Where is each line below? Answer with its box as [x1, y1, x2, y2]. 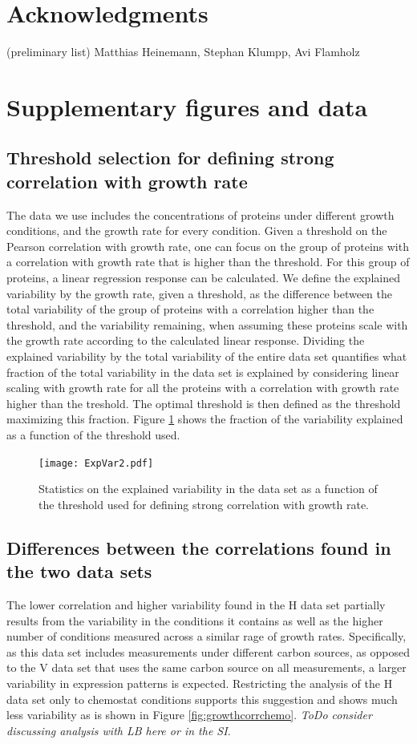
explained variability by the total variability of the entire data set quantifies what [6, 348, 407, 365]
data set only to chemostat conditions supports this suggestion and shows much [6, 690, 398, 707]
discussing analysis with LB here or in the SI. [6, 722, 231, 738]
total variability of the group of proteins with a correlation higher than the [6, 301, 374, 317]
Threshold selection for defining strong [6, 145, 334, 170]
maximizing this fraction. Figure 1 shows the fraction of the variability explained [6, 410, 403, 427]
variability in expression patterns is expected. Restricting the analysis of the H [6, 675, 393, 691]
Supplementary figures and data [6, 90, 368, 123]
